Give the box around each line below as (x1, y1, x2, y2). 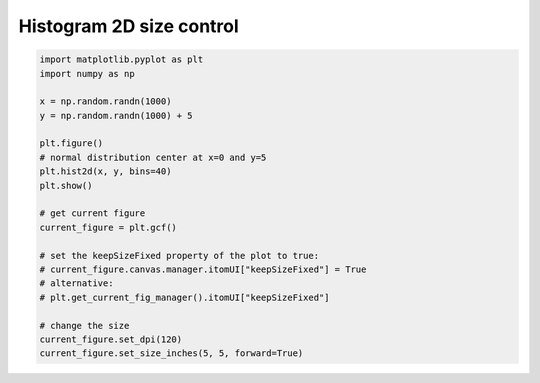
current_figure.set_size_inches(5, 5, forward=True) (39, 348, 304, 359)
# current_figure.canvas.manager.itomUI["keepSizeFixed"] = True (39, 264, 367, 275)
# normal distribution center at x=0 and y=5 (39, 151, 267, 163)
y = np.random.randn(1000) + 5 (39, 110, 194, 121)
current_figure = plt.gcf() (39, 221, 177, 233)
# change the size (39, 320, 130, 331)
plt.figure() (39, 138, 104, 149)
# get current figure (39, 208, 146, 219)
